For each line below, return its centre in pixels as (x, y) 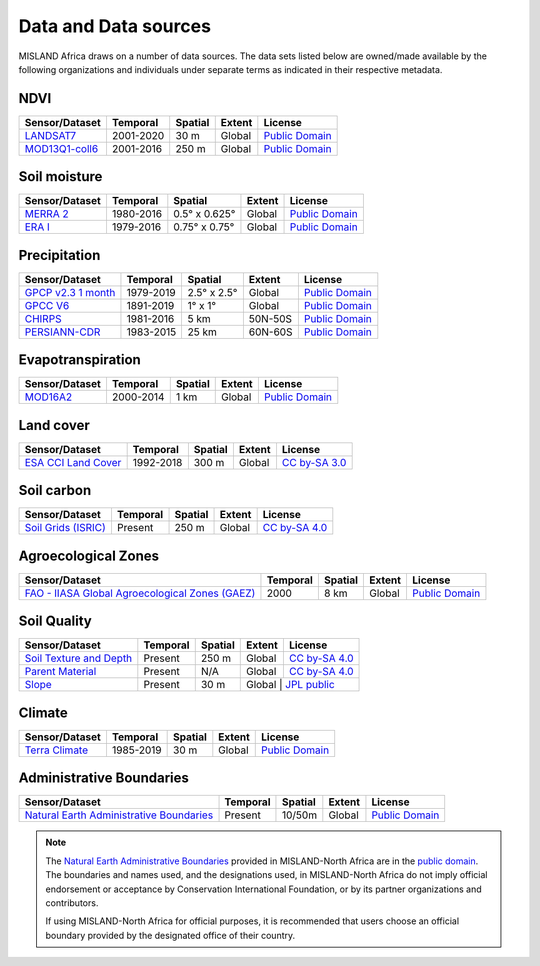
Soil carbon (55, 490)
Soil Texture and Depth (78, 658)
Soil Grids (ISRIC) (65, 528)
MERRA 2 (46, 214)
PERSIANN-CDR (62, 332)
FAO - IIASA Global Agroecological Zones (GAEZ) (140, 593)
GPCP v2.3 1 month (70, 292)
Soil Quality (55, 621)
